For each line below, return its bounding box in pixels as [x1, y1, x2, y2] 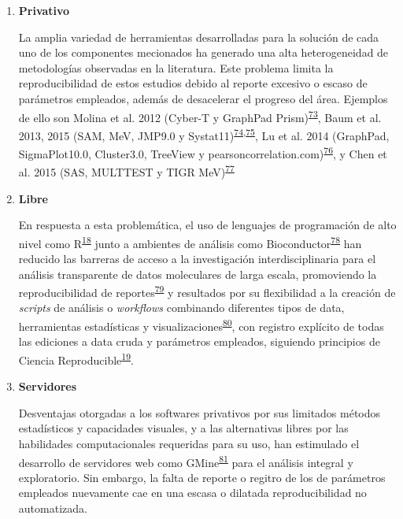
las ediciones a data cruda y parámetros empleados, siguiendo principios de [18, 333, 380, 350]
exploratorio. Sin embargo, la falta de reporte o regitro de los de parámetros [18, 469, 386, 485]
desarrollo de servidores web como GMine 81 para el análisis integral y [18, 451, 353, 470]
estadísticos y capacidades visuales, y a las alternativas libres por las [18, 420, 349, 436]
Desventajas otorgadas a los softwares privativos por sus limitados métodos [18, 404, 381, 421]
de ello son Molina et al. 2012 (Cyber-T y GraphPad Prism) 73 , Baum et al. [18, 106, 382, 125]
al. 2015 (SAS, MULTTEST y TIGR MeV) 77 [18, 161, 235, 180]
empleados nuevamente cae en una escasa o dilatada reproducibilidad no [18, 484, 367, 501]
